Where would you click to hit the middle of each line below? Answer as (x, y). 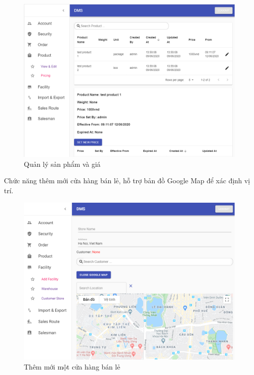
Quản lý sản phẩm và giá (62, 164)
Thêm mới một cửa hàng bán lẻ (72, 366)
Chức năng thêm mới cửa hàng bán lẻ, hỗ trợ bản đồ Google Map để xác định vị (127, 181)
